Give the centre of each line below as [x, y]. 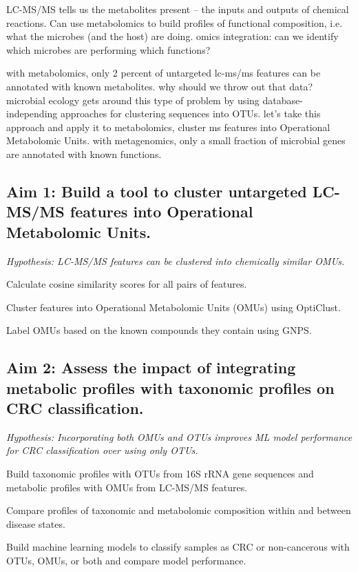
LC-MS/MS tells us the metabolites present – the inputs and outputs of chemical [178, 9]
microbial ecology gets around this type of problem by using [133, 100]
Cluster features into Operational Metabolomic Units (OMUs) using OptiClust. [173, 307]
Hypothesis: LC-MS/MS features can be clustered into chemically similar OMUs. [176, 260]
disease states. [36, 523]
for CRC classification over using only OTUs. [102, 450]
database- [283, 100]
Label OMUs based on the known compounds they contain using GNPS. [159, 330]
